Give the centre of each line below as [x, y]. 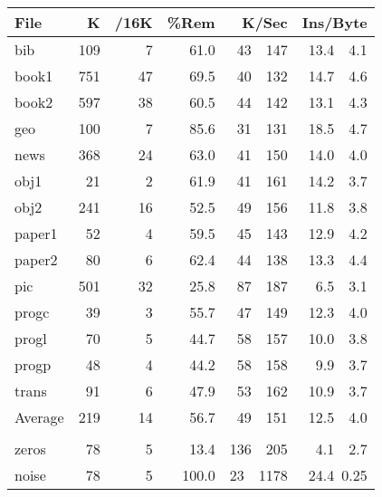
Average [39, 417]
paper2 [36, 259]
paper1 [36, 233]
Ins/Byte [334, 22]
